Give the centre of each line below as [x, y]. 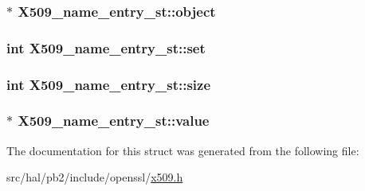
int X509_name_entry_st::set [106, 47]
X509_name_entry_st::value [114, 121]
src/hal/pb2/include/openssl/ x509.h [95, 177]
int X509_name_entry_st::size [109, 84]
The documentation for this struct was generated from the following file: [183, 150]
